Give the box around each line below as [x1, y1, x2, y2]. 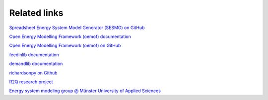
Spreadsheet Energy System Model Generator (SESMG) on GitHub [9, 25, 145, 31]
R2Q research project [9, 79, 53, 85]
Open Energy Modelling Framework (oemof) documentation [9, 33, 132, 39]
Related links [9, 7, 64, 18]
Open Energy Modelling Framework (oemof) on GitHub [9, 42, 121, 49]
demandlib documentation [9, 61, 63, 67]
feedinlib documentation [9, 52, 59, 58]
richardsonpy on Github [9, 69, 58, 76]
